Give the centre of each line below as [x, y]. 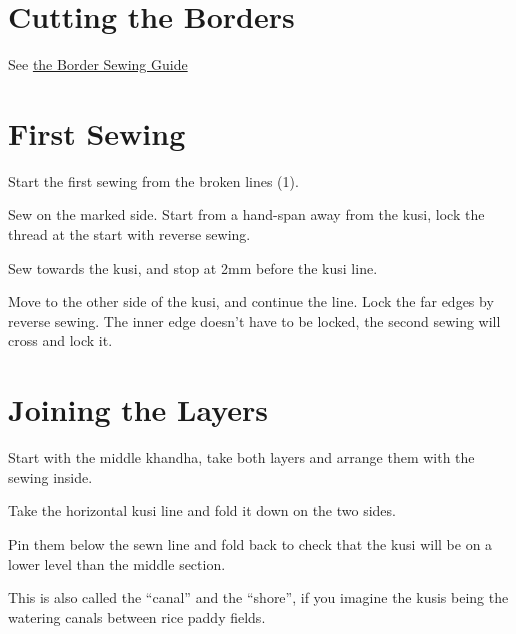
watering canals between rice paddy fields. [137, 616]
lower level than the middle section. [117, 563]
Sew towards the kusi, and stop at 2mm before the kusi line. [193, 267]
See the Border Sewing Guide [98, 64]
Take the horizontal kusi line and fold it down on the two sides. [202, 510]
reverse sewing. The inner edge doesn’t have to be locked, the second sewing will [254, 320]
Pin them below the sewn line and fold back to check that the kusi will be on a [250, 543]
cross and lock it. [60, 340]
